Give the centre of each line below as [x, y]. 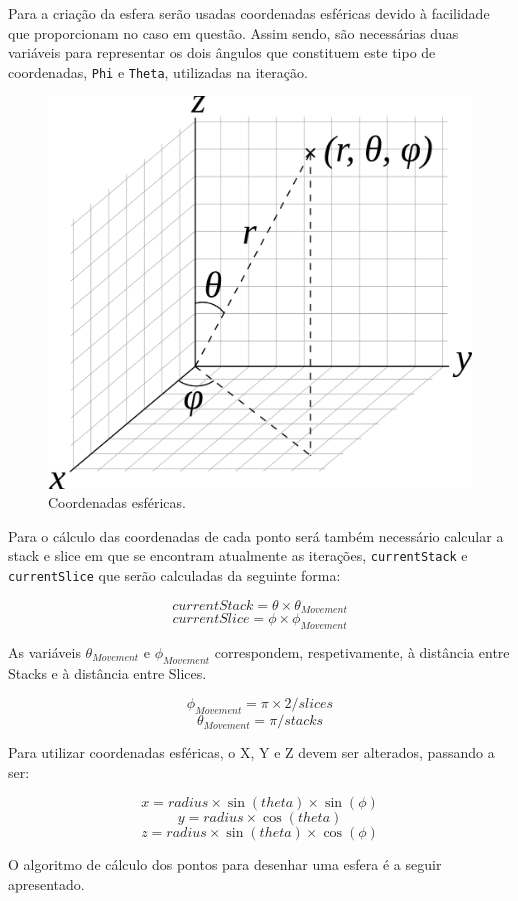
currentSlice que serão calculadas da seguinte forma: [174, 574]
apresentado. [46, 883]
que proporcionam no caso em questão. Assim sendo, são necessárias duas [233, 32]
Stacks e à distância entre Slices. [107, 672]
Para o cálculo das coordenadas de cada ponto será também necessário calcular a [256, 535]
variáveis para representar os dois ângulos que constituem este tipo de [222, 52]
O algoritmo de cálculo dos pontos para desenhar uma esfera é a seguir [225, 864]
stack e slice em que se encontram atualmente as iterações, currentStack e [238, 555]
